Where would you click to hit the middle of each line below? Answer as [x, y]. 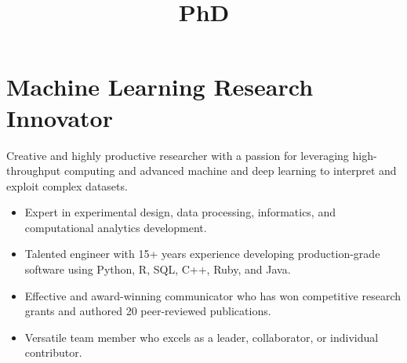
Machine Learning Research [160, 87]
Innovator [60, 117]
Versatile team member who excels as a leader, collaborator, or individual [202, 337]
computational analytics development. [116, 227]
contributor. [53, 352]
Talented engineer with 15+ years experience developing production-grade [202, 254]
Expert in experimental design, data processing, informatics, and [180, 212]
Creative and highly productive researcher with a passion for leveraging [178, 155]
